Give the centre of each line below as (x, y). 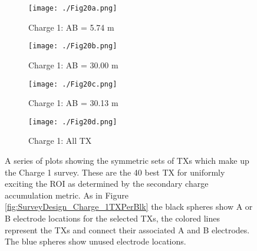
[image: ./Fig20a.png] (73, 8)
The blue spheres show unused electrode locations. (95, 241)
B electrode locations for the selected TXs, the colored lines (112, 218)
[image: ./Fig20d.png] (73, 122)
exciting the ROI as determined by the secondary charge (107, 184)
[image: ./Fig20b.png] (73, 46)
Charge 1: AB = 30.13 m (73, 103)
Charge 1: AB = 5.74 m (71, 27)
